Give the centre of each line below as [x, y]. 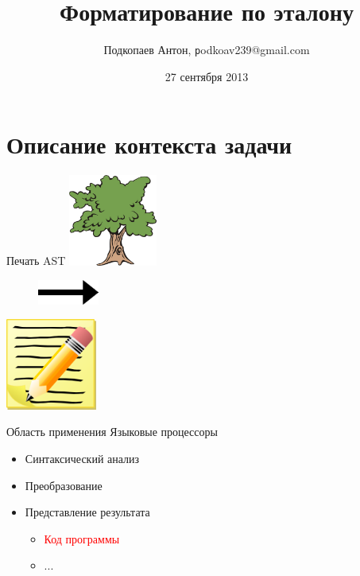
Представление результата [87, 512]
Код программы [82, 538]
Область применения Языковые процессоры [112, 432]
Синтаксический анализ [82, 459]
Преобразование [64, 485]
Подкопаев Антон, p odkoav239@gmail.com [207, 50]
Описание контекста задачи [149, 144]
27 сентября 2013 [207, 76]
